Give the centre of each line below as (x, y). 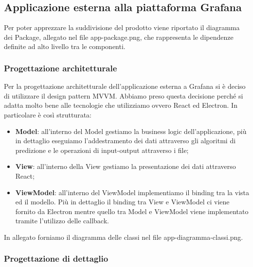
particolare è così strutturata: (48, 114)
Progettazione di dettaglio (56, 259)
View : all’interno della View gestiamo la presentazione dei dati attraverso (126, 166)
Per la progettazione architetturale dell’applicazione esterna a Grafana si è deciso (125, 86)
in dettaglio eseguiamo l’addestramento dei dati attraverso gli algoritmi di (126, 141)
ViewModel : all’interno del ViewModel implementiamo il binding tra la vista (132, 192)
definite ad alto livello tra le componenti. (65, 46)
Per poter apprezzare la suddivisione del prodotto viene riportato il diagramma (122, 27)
